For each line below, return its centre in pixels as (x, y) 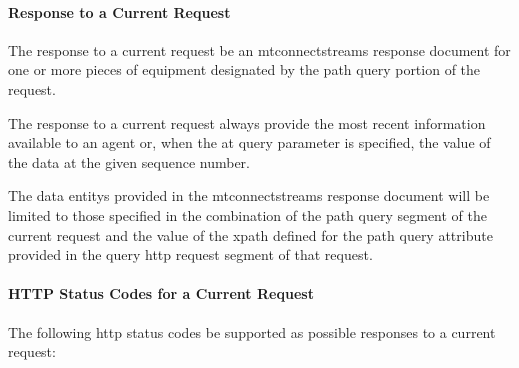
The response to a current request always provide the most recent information (247, 122)
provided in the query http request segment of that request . (190, 254)
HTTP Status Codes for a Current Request (161, 293)
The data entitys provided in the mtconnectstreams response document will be (249, 195)
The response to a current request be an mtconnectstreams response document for (259, 49)
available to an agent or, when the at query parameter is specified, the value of (249, 142)
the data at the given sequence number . (129, 161)
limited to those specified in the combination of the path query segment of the (247, 214)
